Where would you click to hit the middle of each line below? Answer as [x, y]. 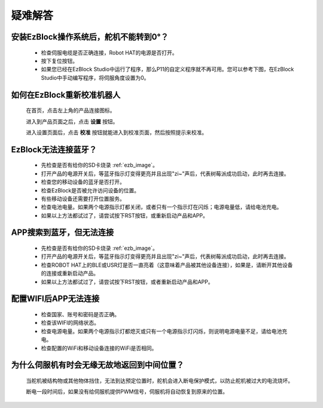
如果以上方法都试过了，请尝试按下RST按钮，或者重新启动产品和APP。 [127, 282]
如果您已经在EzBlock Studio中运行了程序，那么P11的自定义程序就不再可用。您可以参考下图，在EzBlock [167, 69]
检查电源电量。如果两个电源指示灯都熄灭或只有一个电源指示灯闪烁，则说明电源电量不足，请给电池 [161, 331]
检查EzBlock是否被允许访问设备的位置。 [90, 190]
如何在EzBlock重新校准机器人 [66, 95]
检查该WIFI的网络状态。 [70, 323]
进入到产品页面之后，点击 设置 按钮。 [72, 121]
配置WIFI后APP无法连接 [55, 299]
